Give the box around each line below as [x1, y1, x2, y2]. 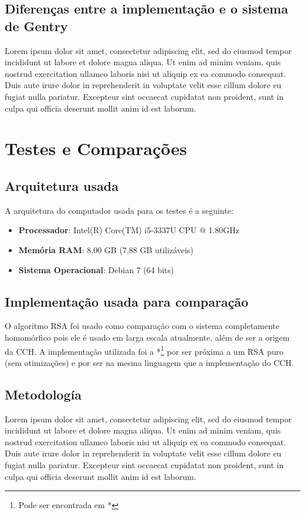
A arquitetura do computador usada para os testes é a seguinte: [5, 204, 233, 216]
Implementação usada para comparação [5, 292, 249, 310]
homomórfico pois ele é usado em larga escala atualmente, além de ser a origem [5, 331, 290, 343]
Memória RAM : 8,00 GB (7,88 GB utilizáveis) [18, 243, 194, 256]
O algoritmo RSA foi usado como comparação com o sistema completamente [5, 320, 280, 332]
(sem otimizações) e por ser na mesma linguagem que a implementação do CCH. [5, 356, 294, 368]
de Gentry [5, 16, 68, 35]
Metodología [5, 385, 82, 403]
